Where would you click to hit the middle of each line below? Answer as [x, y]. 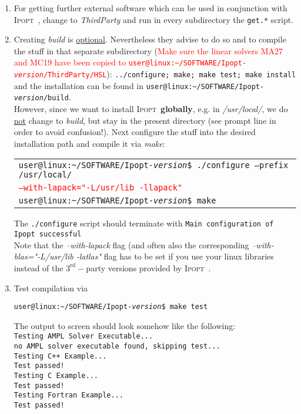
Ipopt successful [48, 234]
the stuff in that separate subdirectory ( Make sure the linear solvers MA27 [148, 50]
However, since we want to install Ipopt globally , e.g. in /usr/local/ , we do [151, 109]
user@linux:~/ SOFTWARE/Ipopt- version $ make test [111, 307]
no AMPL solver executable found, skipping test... [117, 346]
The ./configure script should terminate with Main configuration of [144, 223]
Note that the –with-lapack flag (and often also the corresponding [131, 244]
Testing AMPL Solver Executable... [83, 336]
